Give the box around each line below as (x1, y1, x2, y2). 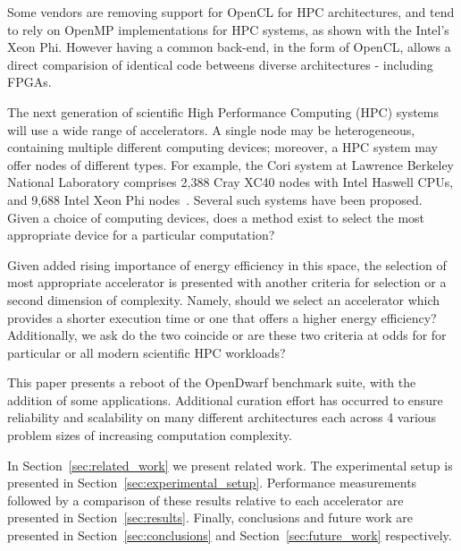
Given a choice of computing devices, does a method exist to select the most (7, 208, 425, 226)
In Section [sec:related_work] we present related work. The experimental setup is (7, 455, 453, 474)
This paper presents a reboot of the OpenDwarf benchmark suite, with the (7, 373, 416, 392)
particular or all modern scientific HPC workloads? (7, 343, 286, 361)
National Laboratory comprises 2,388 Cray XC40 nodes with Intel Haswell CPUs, (7, 173, 454, 191)
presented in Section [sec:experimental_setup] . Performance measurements (7, 473, 417, 492)
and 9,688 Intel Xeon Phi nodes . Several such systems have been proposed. (7, 190, 423, 208)
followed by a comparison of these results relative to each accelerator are (7, 490, 404, 509)
